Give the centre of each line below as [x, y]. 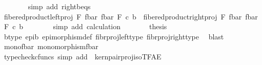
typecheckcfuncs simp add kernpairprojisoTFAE [83, 56]
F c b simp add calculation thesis [85, 26]
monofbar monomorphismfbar [51, 46]
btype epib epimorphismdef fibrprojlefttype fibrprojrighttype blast [114, 36]
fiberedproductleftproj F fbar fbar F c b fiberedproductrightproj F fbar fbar [131, 16]
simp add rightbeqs [59, 6]
